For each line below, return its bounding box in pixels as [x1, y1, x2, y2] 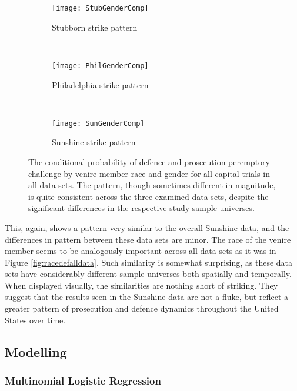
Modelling [5, 342, 67, 360]
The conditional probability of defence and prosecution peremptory [28, 155, 270, 168]
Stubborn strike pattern [52, 21, 138, 33]
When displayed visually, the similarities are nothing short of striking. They [5, 279, 278, 291]
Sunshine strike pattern [52, 136, 136, 148]
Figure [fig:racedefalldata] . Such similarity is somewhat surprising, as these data [5, 256, 293, 268]
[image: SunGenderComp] [52, 119, 145, 128]
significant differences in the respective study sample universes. [28, 202, 255, 214]
